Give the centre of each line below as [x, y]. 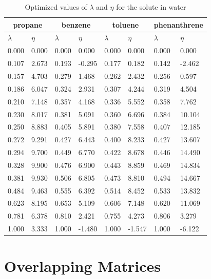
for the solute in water [151, 7]
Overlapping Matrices [83, 266]
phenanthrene [178, 24]
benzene [76, 24]
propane [28, 24]
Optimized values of [56, 7]
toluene [126, 24]
